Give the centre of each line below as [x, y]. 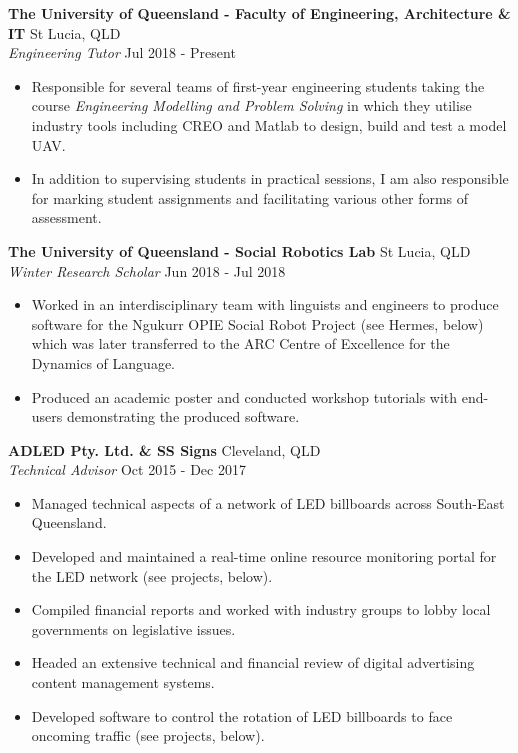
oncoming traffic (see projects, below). [148, 735]
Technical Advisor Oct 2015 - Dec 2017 [127, 469]
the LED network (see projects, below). [152, 575]
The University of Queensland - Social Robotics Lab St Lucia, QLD [239, 250]
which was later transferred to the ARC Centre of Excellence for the [240, 343]
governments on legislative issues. [133, 628]
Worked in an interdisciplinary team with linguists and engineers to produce [265, 304]
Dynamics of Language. [103, 362]
